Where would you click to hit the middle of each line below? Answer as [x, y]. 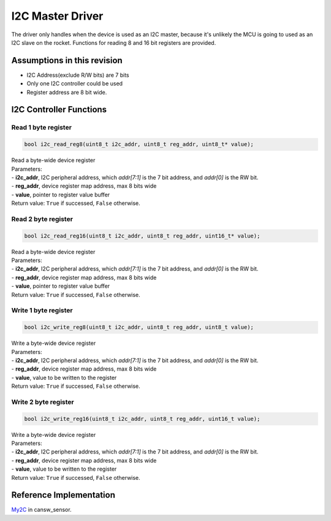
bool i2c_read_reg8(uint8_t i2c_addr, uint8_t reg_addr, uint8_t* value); [139, 145]
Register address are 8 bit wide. [67, 92]
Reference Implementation [63, 495]
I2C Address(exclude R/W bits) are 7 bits [78, 75]
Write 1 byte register [42, 311]
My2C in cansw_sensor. [41, 510]
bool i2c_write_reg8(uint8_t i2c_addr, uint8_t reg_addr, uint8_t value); [139, 327]
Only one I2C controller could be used [74, 83]
